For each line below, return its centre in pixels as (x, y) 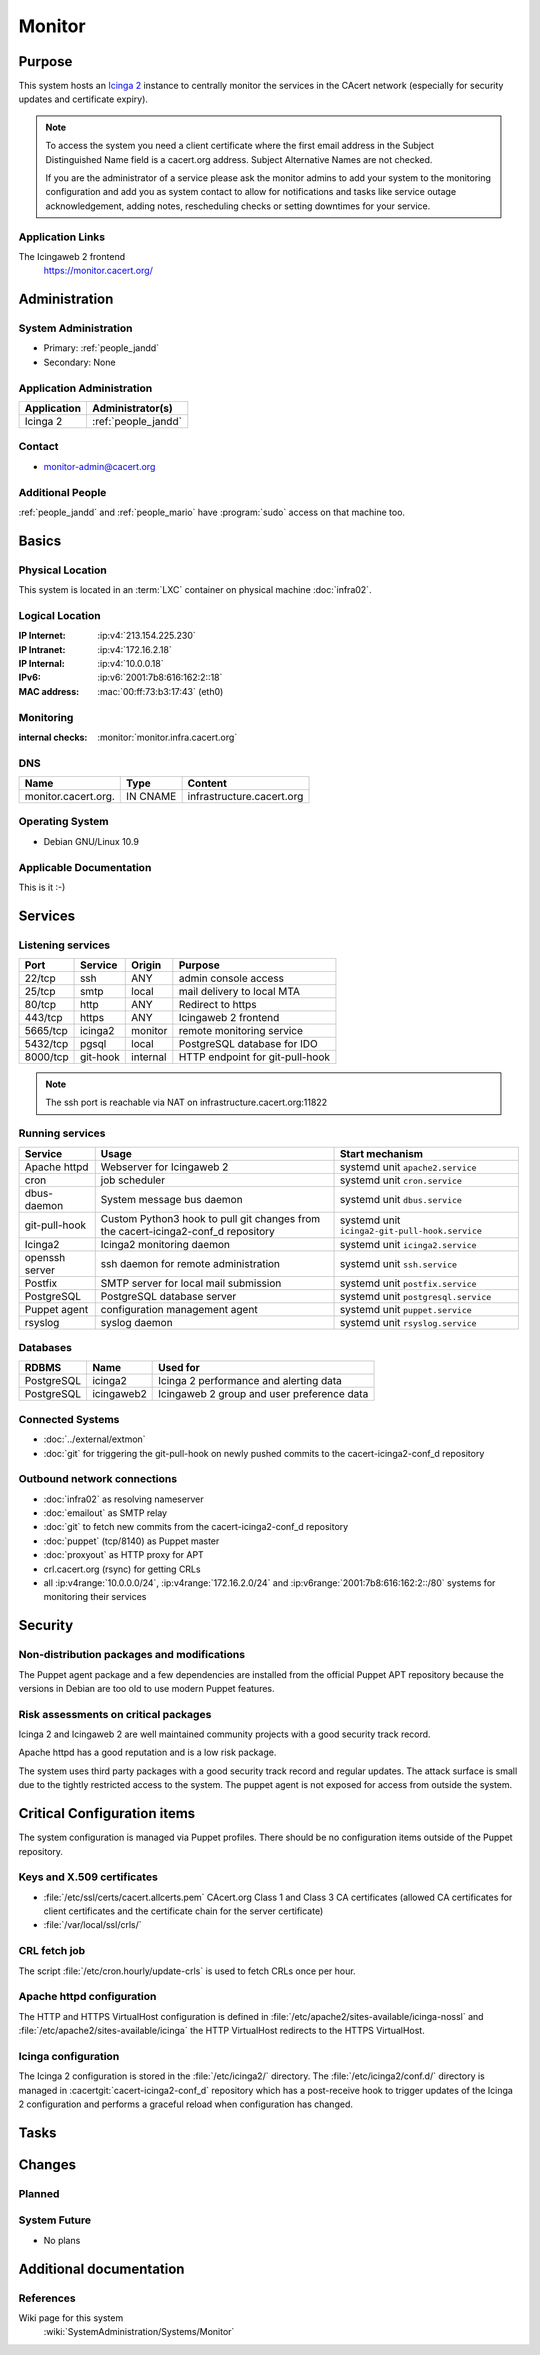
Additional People (62, 492)
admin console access (231, 978)
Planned (39, 2193)
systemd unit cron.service (400, 1180)
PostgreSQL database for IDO (248, 1044)
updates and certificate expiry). (83, 99)
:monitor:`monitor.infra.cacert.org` (167, 737)
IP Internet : (42, 636)
